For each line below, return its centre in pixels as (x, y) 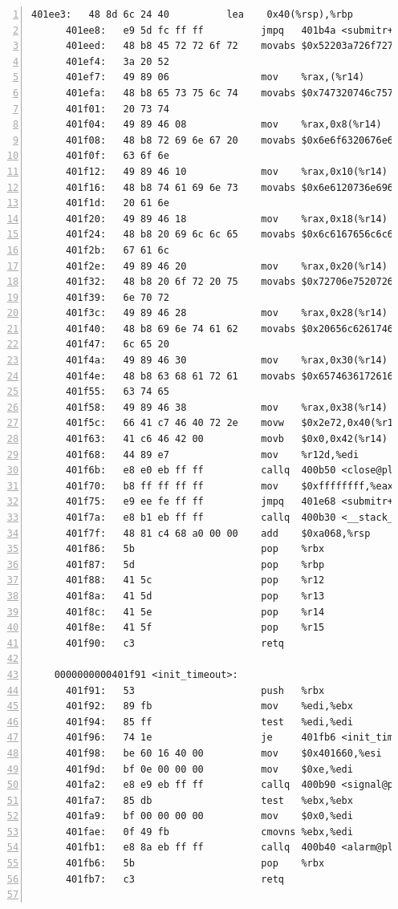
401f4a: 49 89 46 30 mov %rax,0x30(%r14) (226, 361)
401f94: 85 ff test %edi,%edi (209, 722)
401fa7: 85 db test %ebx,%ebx (209, 800)
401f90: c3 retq (175, 643)
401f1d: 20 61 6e (117, 203)
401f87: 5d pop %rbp (195, 564)
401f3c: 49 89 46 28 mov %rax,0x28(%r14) (226, 313)
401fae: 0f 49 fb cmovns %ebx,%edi (209, 832)
